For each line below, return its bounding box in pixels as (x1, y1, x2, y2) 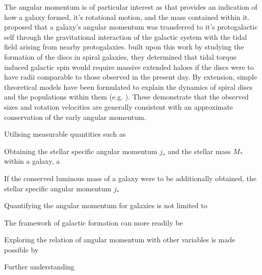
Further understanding (4, 261, 75, 272)
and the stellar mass (168, 145, 231, 156)
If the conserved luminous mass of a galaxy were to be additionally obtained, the (4, 172, 257, 183)
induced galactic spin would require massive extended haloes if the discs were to (4, 61, 254, 72)
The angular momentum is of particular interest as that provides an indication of (4, 2, 257, 12)
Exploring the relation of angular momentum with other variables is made (4, 234, 235, 245)
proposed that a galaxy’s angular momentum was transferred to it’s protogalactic (4, 21, 258, 32)
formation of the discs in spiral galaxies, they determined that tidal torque (4, 51, 237, 62)
